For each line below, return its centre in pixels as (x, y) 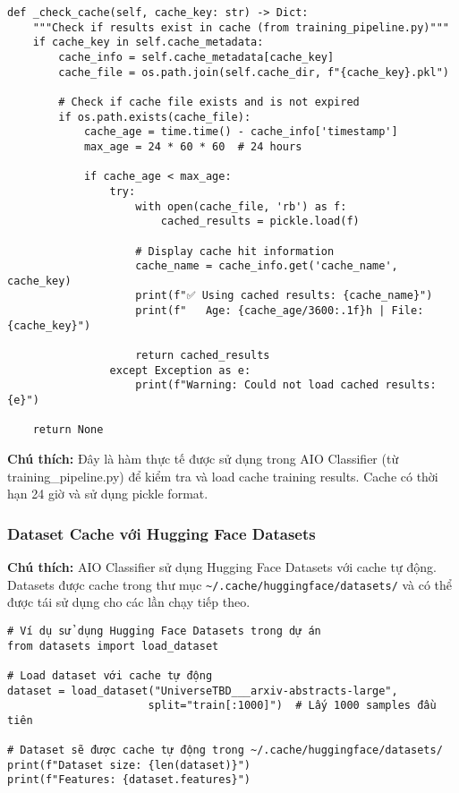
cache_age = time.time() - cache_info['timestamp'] (241, 132)
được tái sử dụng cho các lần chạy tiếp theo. (129, 602)
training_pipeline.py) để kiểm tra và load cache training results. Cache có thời (223, 476)
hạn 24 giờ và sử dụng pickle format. (108, 494)
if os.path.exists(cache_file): (155, 117)
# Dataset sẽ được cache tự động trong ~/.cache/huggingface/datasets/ (225, 750)
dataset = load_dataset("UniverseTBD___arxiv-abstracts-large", (203, 691)
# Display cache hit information (235, 251)
